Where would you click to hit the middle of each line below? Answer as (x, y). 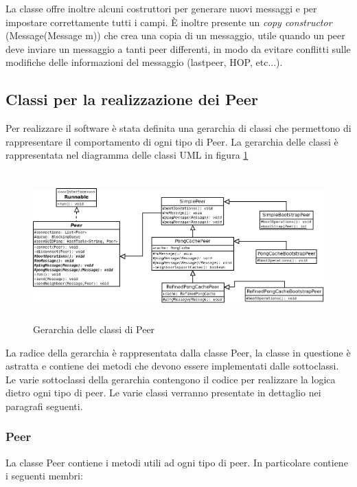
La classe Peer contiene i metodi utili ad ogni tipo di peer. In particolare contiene (177, 462)
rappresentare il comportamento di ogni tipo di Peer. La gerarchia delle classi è (172, 141)
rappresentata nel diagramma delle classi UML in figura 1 (127, 155)
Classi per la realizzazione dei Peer (132, 99)
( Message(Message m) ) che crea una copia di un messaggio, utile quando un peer (175, 35)
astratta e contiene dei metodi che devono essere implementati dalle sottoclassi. (172, 366)
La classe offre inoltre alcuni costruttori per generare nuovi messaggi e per (161, 8)
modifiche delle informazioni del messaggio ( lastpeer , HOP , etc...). (144, 62)
